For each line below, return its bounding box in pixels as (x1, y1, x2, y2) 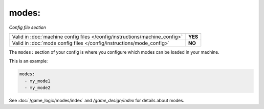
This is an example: (9, 58, 48, 64)
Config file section (9, 24, 46, 30)
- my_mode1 (24, 78, 51, 84)
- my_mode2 (24, 85, 51, 90)
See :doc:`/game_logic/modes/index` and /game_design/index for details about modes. (9, 98, 185, 104)
